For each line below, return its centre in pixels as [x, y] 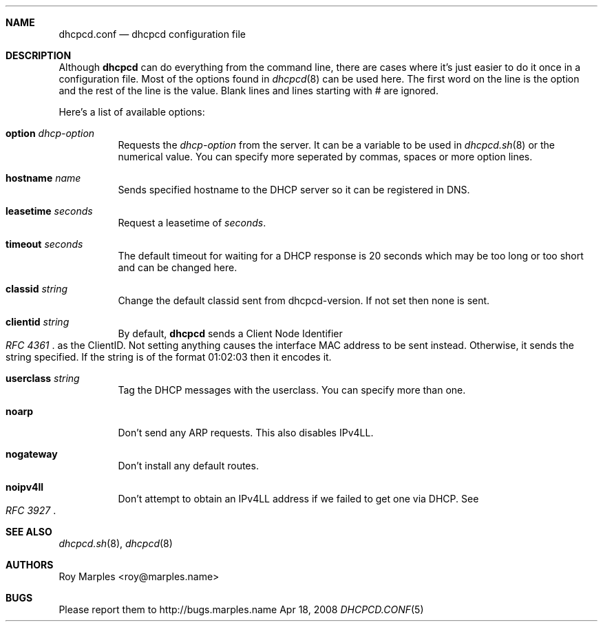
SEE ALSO [29, 532]
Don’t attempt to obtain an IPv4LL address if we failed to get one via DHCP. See [298, 499]
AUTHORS [30, 565]
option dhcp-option [50, 133]
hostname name [43, 178]
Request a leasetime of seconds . [192, 223]
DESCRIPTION [39, 55]
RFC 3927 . [31, 510]
